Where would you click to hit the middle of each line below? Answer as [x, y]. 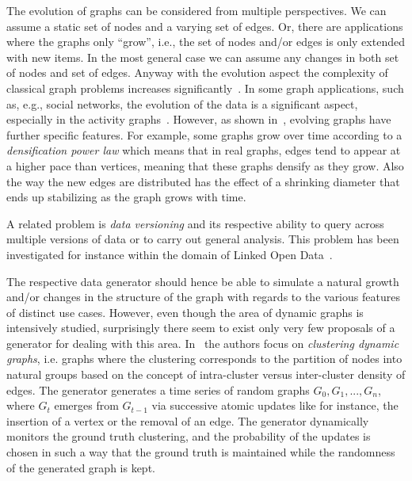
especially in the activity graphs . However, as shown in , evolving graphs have [199, 119]
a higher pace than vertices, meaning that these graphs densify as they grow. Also [205, 165]
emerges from [86, 405]
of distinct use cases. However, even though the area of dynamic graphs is [185, 312]
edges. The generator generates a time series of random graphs [158, 389]
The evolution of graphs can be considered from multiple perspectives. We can [196, 10]
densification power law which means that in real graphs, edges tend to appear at [204, 150]
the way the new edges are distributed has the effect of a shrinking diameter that [203, 181]
